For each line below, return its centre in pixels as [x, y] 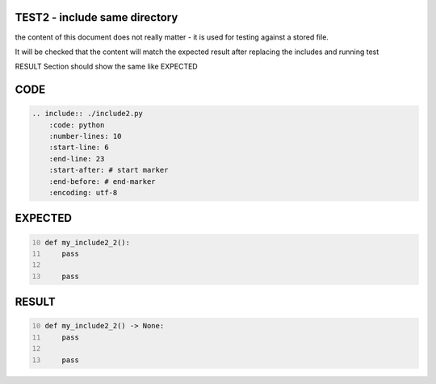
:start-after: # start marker [109, 170]
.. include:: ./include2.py [87, 114]
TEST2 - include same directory [96, 17]
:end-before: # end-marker [103, 181]
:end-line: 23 [77, 159]
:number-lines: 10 [85, 136]
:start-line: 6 [79, 148]
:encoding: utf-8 [83, 193]
